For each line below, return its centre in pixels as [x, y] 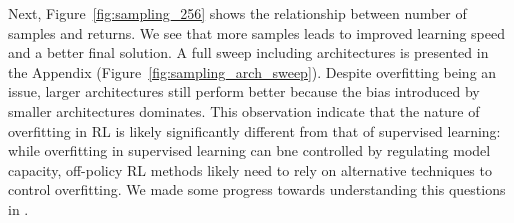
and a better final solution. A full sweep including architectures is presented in [248, 52]
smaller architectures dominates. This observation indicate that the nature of [244, 110]
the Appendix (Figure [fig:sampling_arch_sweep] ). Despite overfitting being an [252, 71]
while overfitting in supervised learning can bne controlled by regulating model [249, 150]
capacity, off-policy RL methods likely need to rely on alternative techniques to [250, 169]
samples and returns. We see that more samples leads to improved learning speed [256, 32]
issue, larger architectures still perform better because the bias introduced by [244, 91]
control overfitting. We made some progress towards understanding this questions [257, 189]
